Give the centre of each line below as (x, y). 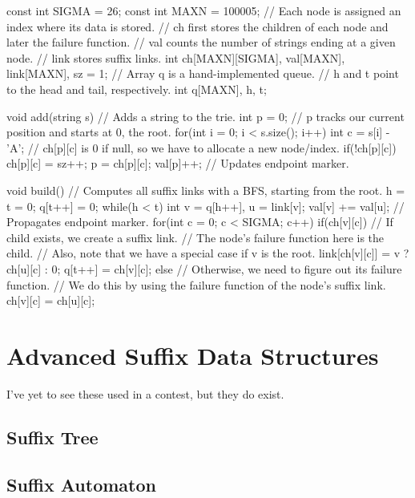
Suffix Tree (52, 437)
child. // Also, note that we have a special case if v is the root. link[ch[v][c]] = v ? (208, 253)
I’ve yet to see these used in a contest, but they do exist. (145, 393)
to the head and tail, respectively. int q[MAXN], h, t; (137, 89)
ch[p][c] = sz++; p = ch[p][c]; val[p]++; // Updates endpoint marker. (178, 163)
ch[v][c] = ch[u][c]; (51, 300)
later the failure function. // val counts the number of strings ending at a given (201, 42)
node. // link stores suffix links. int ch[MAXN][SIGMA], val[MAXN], (176, 57)
